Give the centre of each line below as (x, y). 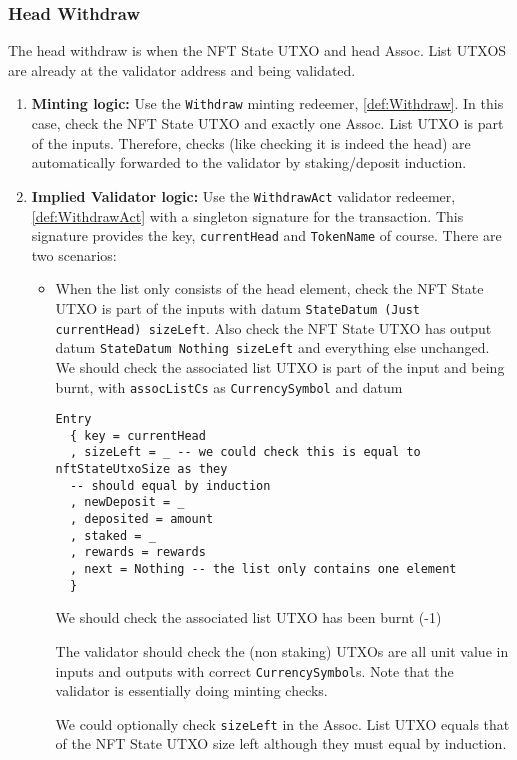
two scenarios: (74, 254)
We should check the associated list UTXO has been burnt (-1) (248, 617)
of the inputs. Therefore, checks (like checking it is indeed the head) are (251, 142)
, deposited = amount (141, 519)
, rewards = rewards (137, 552)
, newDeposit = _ (127, 502)
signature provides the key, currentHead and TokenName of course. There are (266, 235)
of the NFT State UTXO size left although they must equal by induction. (281, 743)
